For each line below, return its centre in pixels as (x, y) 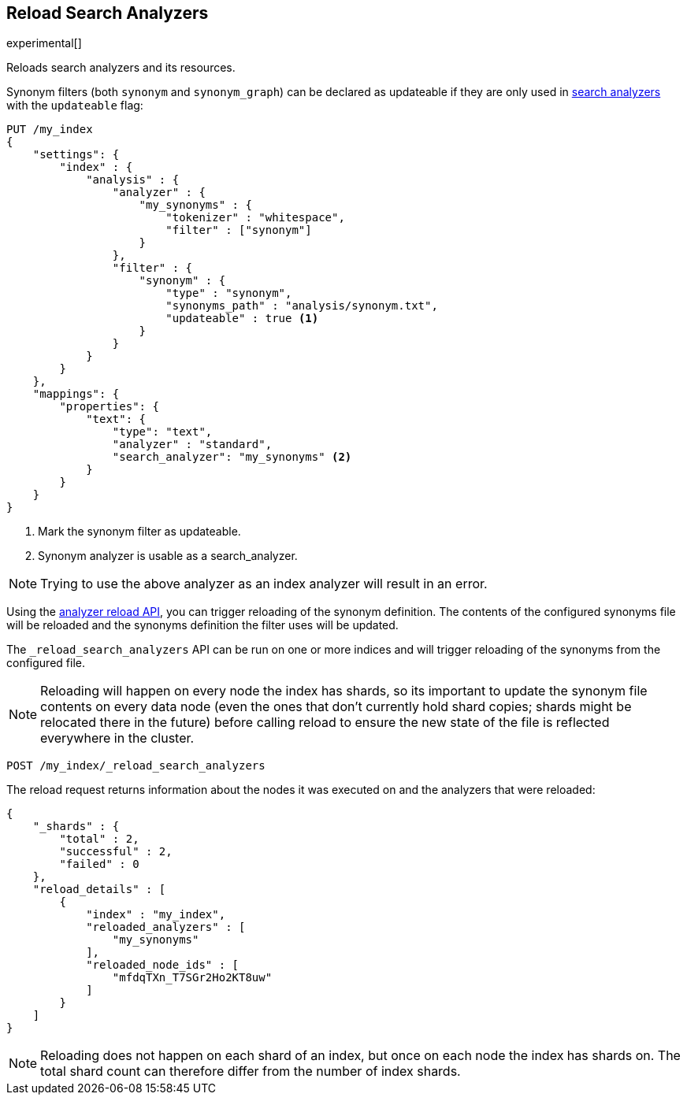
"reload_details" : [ (99, 890)
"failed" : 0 (99, 864)
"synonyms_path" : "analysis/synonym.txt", (302, 306)
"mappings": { (76, 394)
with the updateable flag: (75, 106)
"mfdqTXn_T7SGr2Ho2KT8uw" (192, 978)
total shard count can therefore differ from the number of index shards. (251, 1071)
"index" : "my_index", (156, 915)
